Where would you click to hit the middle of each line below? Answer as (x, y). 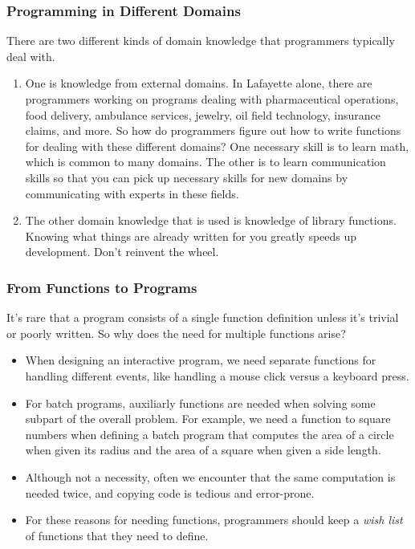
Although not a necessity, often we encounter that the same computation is (210, 476)
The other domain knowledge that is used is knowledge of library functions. (211, 220)
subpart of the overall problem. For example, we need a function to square (208, 419)
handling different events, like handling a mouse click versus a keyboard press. (217, 375)
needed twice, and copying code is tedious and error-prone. (170, 492)
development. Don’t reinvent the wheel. (122, 252)
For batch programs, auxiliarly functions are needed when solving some (200, 403)
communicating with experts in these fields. (132, 193)
